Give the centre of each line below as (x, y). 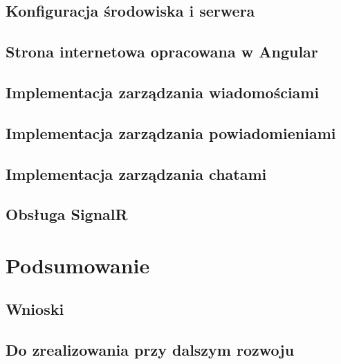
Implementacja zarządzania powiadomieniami (171, 133)
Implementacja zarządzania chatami (136, 173)
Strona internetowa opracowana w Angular (162, 52)
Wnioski (35, 309)
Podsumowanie (78, 265)
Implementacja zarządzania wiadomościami (163, 92)
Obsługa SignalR (67, 214)
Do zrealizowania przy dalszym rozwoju (150, 350)
